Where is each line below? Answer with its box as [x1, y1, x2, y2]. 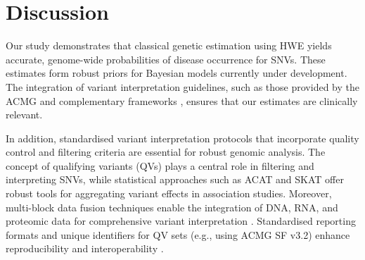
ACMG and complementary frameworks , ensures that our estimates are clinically [6, 93, 358, 108]
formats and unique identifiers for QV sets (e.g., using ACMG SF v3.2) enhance [6, 227, 350, 242]
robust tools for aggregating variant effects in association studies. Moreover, [6, 186, 332, 201]
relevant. [6, 107, 43, 122]
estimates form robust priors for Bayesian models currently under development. [6, 66, 347, 80]
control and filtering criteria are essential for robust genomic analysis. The [6, 144, 326, 159]
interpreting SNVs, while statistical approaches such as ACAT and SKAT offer [6, 172, 344, 187]
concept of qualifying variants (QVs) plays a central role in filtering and [6, 158, 314, 173]
